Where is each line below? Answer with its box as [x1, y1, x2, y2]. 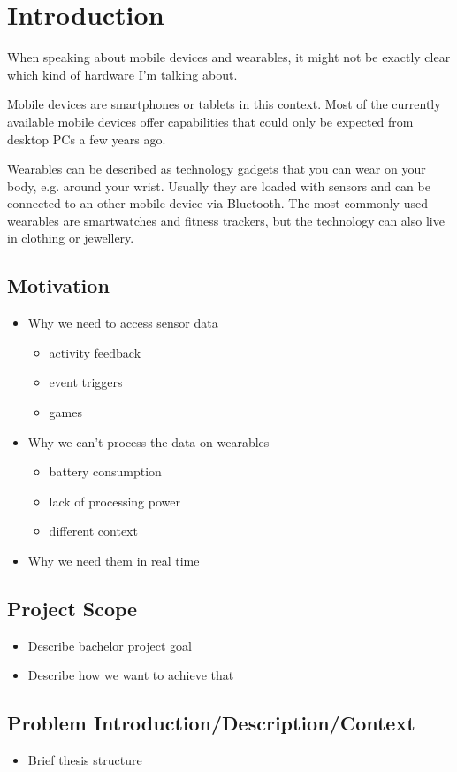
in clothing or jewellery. [7, 228, 134, 247]
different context [49, 521, 138, 540]
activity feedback [49, 343, 141, 361]
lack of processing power [49, 491, 180, 510]
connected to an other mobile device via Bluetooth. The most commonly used [7, 194, 428, 212]
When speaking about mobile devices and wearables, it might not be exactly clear [7, 48, 451, 66]
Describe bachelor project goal [27, 636, 192, 654]
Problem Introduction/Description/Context [7, 709, 415, 737]
